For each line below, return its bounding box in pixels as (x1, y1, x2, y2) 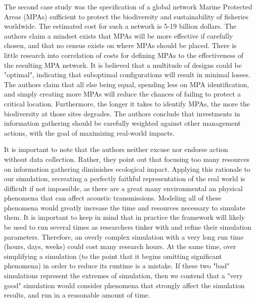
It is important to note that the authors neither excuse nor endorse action (4, 144, 228, 154)
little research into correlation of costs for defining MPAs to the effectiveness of (4, 50, 244, 60)
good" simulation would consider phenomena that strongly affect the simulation (4, 280, 245, 290)
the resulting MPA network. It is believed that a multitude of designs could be (4, 59, 242, 70)
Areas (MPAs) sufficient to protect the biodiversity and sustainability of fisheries (4, 11, 249, 21)
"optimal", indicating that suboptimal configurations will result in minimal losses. (4, 69, 251, 80)
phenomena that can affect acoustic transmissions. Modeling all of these (4, 193, 221, 203)
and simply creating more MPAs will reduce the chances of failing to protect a (4, 89, 241, 99)
